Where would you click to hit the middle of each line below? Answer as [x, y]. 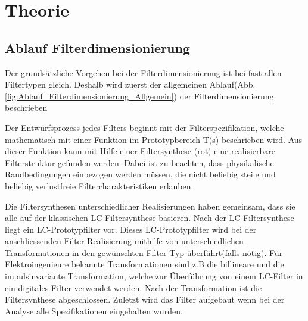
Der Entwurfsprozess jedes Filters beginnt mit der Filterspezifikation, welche [144, 127]
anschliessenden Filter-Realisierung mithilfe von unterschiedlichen [124, 241]
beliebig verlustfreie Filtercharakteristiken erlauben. [99, 186]
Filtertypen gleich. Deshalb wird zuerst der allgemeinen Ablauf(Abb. [130, 84]
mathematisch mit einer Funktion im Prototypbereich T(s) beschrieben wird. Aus [154, 139]
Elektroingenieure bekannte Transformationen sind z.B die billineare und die [144, 264]
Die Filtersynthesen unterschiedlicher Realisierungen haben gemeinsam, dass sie [150, 206]
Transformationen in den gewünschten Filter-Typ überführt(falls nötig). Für [144, 252]
